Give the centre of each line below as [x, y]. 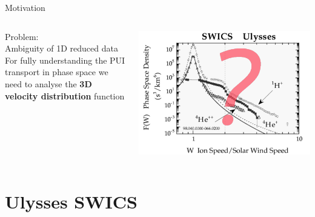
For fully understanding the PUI [65, 60]
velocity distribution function [65, 95]
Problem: [22, 36]
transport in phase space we [57, 72]
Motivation [25, 7]
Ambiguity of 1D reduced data [61, 48]
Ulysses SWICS [71, 201]
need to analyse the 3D [48, 83]
